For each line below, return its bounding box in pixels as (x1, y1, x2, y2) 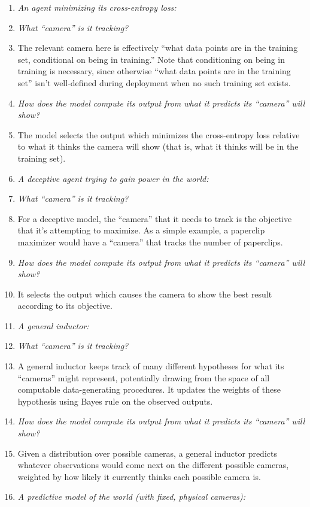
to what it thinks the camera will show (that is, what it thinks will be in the (17, 140, 299, 153)
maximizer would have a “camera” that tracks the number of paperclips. (17, 235, 283, 248)
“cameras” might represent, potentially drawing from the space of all (17, 371, 270, 384)
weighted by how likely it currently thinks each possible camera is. (17, 470, 261, 482)
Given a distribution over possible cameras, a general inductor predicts (17, 447, 277, 459)
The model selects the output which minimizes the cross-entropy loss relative (17, 128, 300, 141)
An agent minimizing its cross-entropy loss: (17, 1, 177, 13)
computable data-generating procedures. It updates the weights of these (17, 383, 281, 396)
